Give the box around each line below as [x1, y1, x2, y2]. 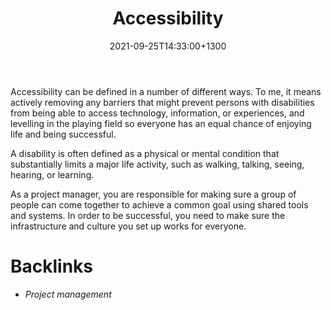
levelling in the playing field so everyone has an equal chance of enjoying [10, 117, 312, 129]
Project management [24, 288, 112, 300]
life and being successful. [10, 128, 117, 140]
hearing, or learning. [10, 168, 95, 181]
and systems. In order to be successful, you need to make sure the [10, 209, 286, 221]
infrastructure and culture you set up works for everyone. [10, 220, 247, 232]
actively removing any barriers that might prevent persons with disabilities [10, 96, 315, 108]
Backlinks [10, 255, 94, 278]
